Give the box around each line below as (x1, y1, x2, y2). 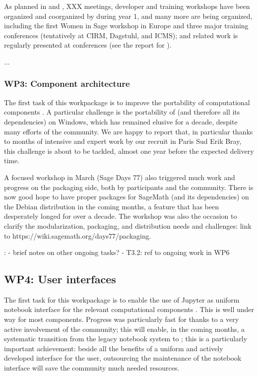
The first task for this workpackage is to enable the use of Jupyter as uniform (4, 294, 240, 305)
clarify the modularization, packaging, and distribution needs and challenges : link (4, 220, 252, 231)
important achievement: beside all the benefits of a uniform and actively (4, 343, 223, 353)
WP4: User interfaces (4, 271, 116, 287)
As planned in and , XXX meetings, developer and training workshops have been (4, 1, 250, 11)
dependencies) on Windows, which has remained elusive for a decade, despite (4, 116, 238, 126)
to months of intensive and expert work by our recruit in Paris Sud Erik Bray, (4, 136, 242, 146)
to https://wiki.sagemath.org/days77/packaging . (4, 230, 151, 241)
